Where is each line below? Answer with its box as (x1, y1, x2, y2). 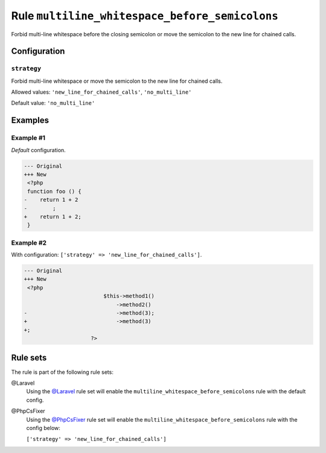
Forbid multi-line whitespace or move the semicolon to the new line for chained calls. (11, 77, 223, 85)
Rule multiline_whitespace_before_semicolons (11, 9, 279, 22)
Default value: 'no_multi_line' (11, 100, 95, 107)
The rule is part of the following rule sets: (11, 368, 114, 376)
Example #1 (11, 133, 45, 142)
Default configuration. (11, 146, 66, 153)
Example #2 (11, 239, 47, 247)
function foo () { (27, 188, 81, 194)
